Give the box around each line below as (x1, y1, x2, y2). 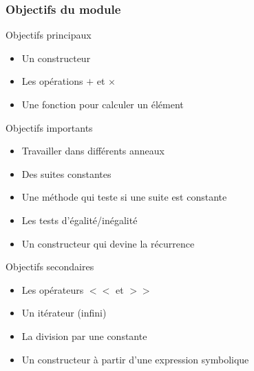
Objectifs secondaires (6, 259, 94, 274)
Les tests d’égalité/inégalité (21, 212, 138, 227)
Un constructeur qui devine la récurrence (21, 236, 195, 250)
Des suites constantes (21, 166, 112, 181)
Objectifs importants (6, 120, 93, 134)
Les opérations (21, 74, 83, 88)
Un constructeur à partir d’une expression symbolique (21, 352, 249, 366)
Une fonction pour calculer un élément (21, 97, 184, 111)
